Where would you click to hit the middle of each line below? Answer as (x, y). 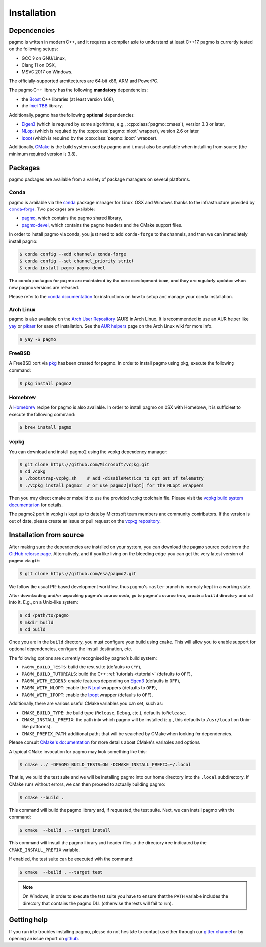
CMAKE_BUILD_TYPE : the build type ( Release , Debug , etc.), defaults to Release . (104, 713)
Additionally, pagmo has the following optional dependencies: (72, 115)
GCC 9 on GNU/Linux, (44, 58)
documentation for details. (36, 505)
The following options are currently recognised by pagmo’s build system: (83, 658)
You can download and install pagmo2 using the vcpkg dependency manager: (88, 452)
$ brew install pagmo (46, 427)
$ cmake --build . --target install (65, 830)
